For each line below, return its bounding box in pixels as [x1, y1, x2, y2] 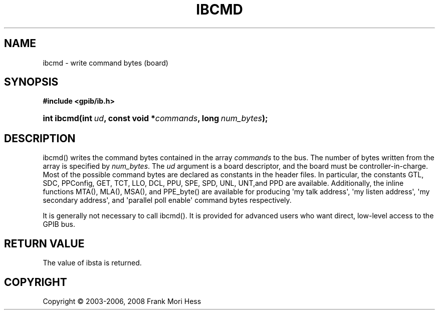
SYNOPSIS [4, 76, 59, 89]
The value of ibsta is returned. [43, 258, 142, 267]
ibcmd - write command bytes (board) [43, 58, 168, 67]
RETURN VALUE [4, 237, 85, 250]
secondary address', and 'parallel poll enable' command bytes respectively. [43, 196, 292, 205]
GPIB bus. [43, 220, 75, 229]
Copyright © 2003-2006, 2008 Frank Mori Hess [43, 296, 201, 305]
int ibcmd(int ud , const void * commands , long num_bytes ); [43, 113, 268, 124]
